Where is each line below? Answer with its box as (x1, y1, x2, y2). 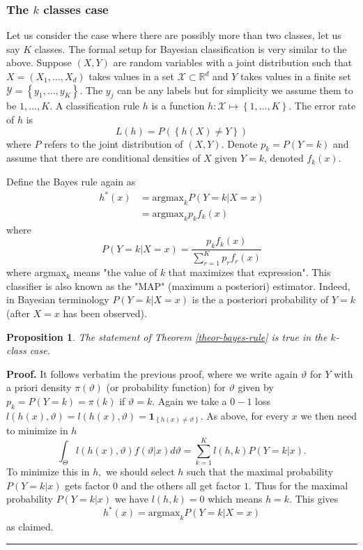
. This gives (289, 491, 339, 506)
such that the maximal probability (187, 464, 334, 479)
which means (208, 491, 263, 506)
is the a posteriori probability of (192, 292, 329, 307)
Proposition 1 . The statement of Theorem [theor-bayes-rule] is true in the (6, 329, 327, 344)
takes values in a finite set (240, 69, 351, 83)
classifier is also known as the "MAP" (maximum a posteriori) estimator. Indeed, (6, 278, 350, 293)
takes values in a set (88, 69, 175, 83)
